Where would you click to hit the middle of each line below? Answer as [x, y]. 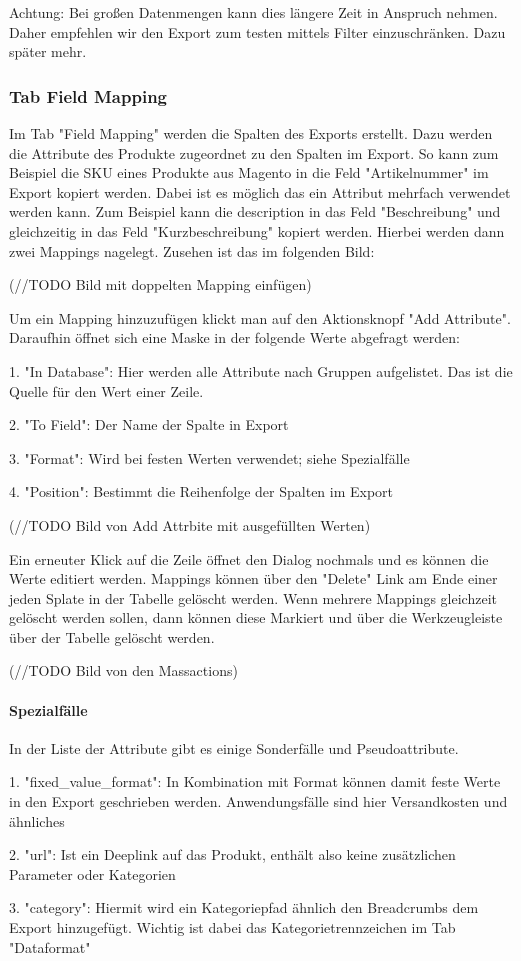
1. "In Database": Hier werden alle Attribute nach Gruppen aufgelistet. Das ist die [261, 370]
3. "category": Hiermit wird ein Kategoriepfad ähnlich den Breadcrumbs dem [244, 907]
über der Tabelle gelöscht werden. [112, 636]
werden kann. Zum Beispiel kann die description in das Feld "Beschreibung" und [255, 211]
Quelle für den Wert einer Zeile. [106, 390]
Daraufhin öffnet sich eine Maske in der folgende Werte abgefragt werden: [234, 337]
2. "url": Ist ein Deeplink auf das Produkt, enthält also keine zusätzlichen [232, 854]
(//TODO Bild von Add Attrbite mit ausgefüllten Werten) [190, 524]
